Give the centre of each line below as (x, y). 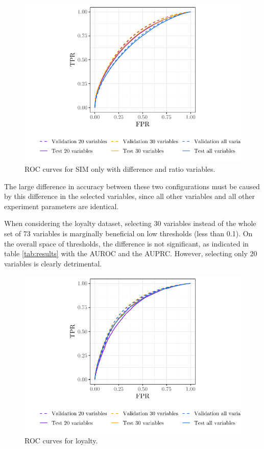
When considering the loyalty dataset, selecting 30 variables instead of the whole (130, 223)
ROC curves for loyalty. (61, 441)
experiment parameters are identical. (62, 206)
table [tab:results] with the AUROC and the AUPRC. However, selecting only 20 (131, 253)
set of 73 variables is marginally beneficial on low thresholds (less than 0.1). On (128, 233)
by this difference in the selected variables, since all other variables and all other (129, 196)
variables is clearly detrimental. (53, 263)
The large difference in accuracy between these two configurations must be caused (132, 186)
